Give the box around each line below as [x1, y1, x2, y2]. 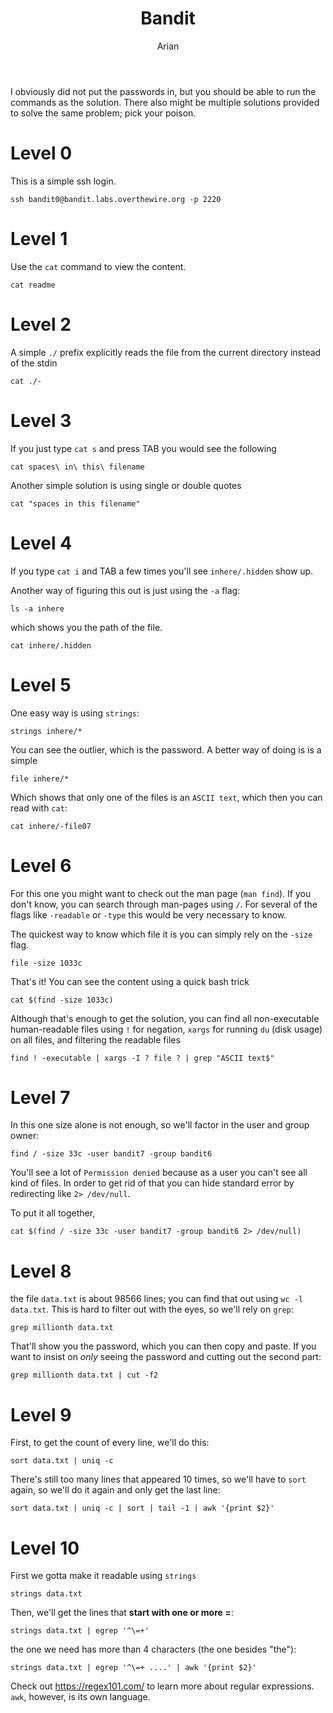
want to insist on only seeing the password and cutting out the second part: [10, 1351, 322, 1363]
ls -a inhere [10, 603, 65, 614]
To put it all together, [10, 1207, 96, 1219]
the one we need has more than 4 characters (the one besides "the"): [10, 1643, 297, 1656]
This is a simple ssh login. [10, 175, 117, 187]
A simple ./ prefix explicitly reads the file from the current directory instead [10, 346, 322, 358]
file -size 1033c [10, 958, 83, 968]
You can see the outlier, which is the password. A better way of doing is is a [10, 743, 322, 756]
